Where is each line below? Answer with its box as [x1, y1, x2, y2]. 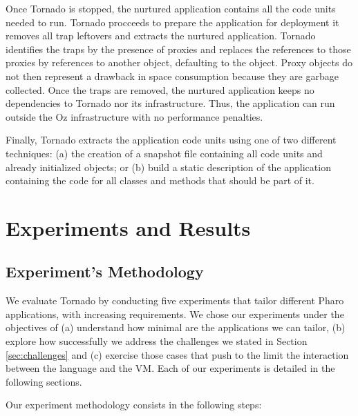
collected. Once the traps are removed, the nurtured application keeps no [6, 82, 314, 97]
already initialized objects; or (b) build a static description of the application [6, 159, 331, 174]
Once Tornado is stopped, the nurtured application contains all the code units [6, 1, 336, 15]
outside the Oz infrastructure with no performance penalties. [6, 109, 263, 123]
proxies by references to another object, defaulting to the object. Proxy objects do [6, 55, 352, 70]
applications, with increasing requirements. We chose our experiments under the [6, 306, 344, 321]
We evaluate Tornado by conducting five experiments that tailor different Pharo [6, 293, 344, 308]
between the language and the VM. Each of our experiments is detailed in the [6, 361, 335, 375]
